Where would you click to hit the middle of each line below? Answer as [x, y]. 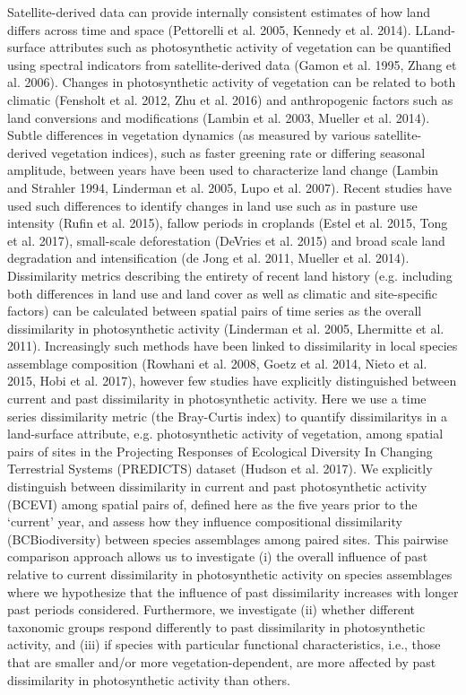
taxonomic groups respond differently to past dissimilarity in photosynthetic [216, 626]
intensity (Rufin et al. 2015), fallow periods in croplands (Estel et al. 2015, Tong [228, 223]
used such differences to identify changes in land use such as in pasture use [212, 205]
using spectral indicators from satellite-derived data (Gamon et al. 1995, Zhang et [232, 64]
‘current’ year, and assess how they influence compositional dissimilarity [205, 521]
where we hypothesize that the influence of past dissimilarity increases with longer [233, 591]
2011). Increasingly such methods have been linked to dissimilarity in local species [233, 346]
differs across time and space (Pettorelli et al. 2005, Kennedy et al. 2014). [209, 29]
